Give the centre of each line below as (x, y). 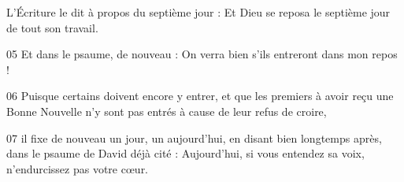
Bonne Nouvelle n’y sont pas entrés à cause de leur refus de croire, (167, 111)
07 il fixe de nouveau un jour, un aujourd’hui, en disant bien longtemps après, (194, 137)
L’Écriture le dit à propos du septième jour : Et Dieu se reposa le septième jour (198, 12)
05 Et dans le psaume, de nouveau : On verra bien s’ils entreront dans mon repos (202, 54)
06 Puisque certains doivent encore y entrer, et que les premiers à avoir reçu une (200, 96)
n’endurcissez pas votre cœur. (78, 168)
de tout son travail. (52, 27)
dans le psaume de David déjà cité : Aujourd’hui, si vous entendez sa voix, (185, 153)
